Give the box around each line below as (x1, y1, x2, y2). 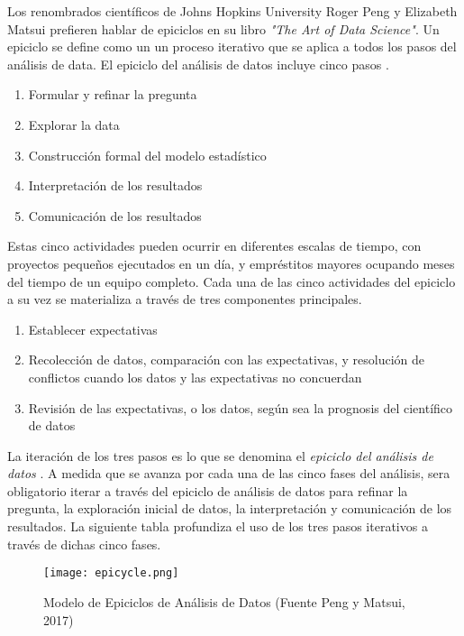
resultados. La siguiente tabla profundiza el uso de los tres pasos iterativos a (7, 517, 428, 536)
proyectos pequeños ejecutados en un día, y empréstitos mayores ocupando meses (7, 253, 455, 272)
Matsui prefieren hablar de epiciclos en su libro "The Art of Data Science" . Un (7, 19, 440, 38)
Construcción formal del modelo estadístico (28, 145, 267, 164)
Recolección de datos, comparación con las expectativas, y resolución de (28, 350, 424, 369)
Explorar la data (28, 115, 120, 134)
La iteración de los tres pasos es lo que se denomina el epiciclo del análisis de (7, 446, 433, 465)
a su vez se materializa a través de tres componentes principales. (7, 290, 362, 309)
